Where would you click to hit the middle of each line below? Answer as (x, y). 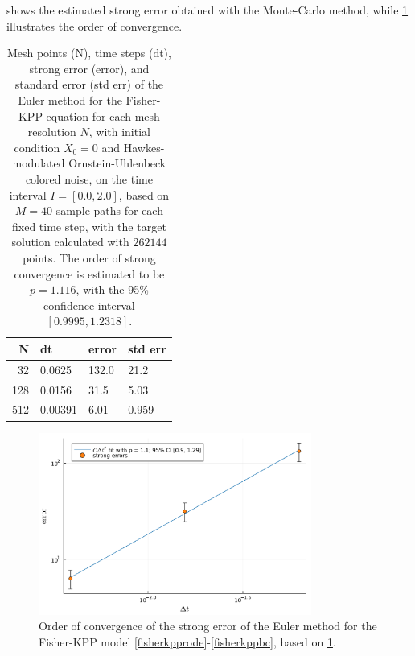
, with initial (119, 132)
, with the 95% (112, 289)
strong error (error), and (89, 68)
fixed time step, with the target (89, 226)
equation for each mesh (103, 116)
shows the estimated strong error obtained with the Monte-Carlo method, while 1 (207, 10)
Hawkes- (144, 147)
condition (37, 147)
